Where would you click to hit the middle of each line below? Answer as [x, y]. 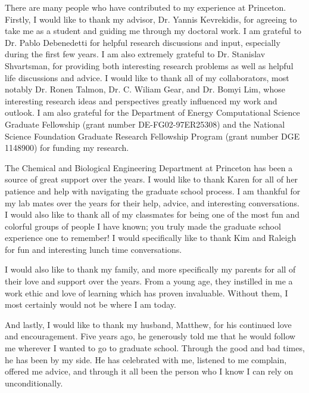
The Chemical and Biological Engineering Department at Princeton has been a [149, 167]
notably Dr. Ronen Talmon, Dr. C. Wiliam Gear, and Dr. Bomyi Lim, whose [145, 89]
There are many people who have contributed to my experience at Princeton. [146, 7]
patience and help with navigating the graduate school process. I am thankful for [153, 191]
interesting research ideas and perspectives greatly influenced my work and [141, 100]
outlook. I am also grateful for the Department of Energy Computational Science [152, 112]
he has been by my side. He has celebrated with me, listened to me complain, [146, 359]
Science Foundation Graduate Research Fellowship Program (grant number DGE [152, 136]
